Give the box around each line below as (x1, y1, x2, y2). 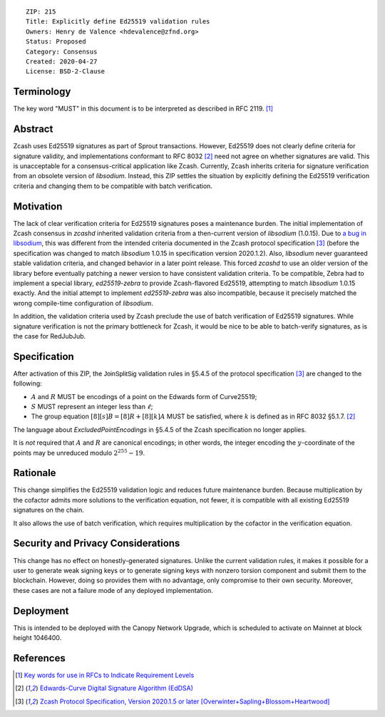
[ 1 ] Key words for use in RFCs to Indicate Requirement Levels (15, 671, 195, 679)
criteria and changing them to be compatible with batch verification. (13, 182, 213, 190)
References (13, 652, 66, 664)
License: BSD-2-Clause (26, 68, 106, 76)
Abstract (13, 123, 53, 135)
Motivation (13, 200, 63, 212)
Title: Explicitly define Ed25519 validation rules (26, 18, 210, 26)
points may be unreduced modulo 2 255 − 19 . (13, 448, 145, 457)
